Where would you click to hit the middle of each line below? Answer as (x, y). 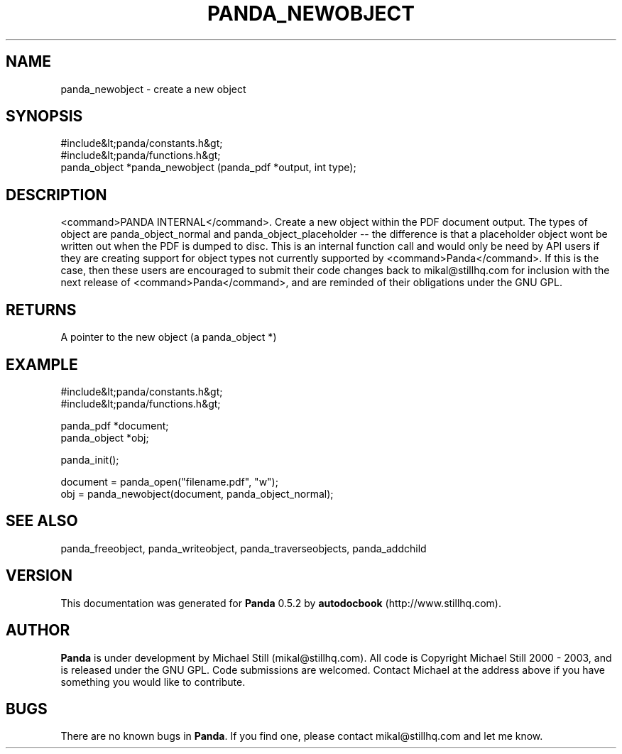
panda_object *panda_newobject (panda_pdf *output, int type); (208, 168)
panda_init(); (90, 459)
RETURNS (41, 310)
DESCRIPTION (56, 195)
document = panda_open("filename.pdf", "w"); (169, 481)
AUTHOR (38, 630)
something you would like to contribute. (153, 682)
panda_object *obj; (105, 437)
